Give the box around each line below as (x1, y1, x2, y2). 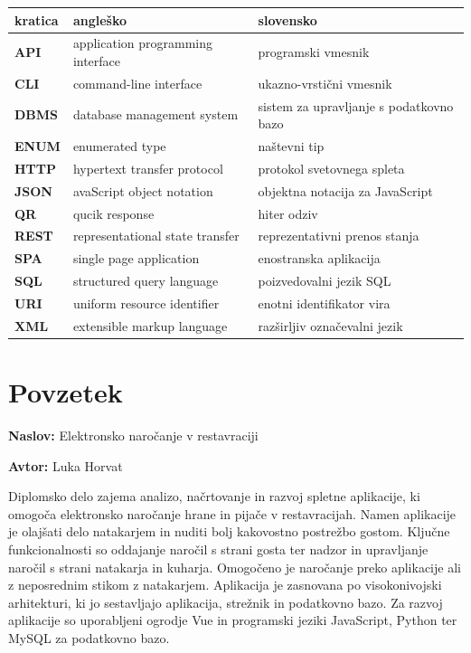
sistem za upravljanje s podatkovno (258, 96, 454, 115)
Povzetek (8, 374, 123, 411)
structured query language (72, 271, 219, 290)
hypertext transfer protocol (72, 158, 223, 177)
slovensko (258, 10, 317, 29)
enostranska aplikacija (258, 249, 381, 268)
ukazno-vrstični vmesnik (258, 73, 392, 92)
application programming (72, 33, 212, 52)
